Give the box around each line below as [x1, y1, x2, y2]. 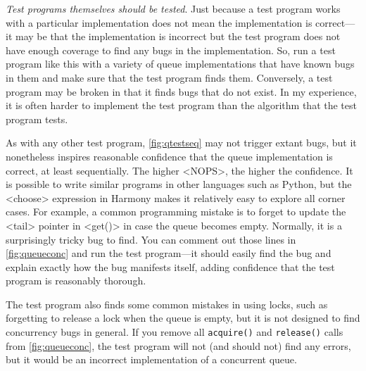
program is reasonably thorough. [6, 273, 146, 288]
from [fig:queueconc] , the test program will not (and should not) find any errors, [6, 338, 351, 353]
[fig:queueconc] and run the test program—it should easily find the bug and [6, 246, 332, 260]
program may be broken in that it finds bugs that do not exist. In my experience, [6, 84, 357, 99]
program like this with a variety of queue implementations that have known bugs [6, 56, 355, 71]
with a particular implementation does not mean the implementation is [6, 15, 313, 30]
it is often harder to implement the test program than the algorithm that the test [6, 98, 357, 113]
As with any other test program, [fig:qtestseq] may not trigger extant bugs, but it [6, 135, 357, 150]
